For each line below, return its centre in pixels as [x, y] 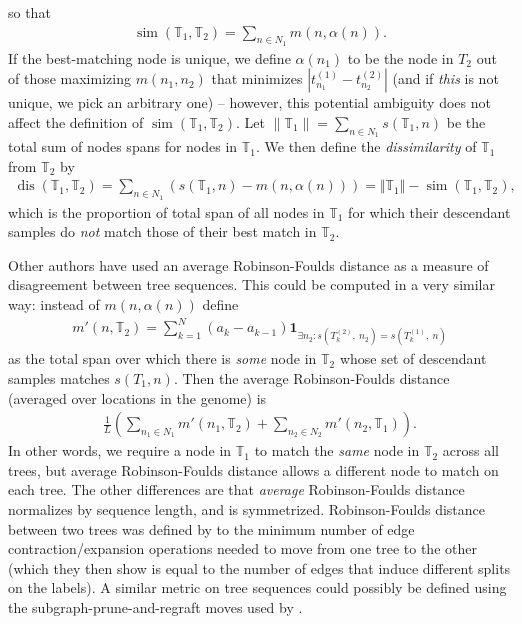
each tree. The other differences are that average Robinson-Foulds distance [236, 489]
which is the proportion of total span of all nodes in [166, 211]
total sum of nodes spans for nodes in [123, 146]
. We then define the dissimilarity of [366, 146]
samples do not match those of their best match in [162, 231]
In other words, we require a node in [120, 450]
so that [29, 12]
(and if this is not [445, 78]
